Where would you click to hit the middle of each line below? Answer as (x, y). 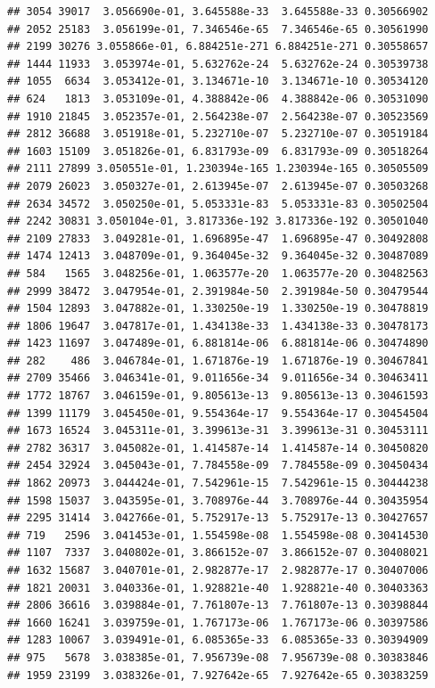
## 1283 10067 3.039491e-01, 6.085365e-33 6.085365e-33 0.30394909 (218, 640)
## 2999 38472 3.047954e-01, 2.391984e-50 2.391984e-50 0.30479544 (218, 291)
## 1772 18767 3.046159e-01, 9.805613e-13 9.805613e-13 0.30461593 (218, 396)
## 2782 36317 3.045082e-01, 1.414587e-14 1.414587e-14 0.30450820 (218, 448)
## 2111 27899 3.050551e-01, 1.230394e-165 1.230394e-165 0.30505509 (218, 169)
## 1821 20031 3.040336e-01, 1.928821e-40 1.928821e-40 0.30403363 (218, 588)
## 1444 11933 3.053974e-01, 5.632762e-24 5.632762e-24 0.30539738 (218, 64)
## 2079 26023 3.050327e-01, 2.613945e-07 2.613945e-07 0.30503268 (218, 186)
